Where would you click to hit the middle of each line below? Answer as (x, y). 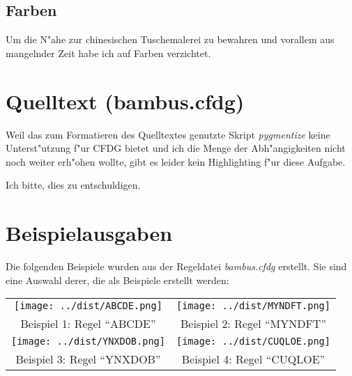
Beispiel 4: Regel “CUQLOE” (253, 359)
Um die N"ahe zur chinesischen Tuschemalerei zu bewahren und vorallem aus (170, 39)
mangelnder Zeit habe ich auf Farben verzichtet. (108, 53)
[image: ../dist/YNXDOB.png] (88, 342)
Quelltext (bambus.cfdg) (125, 101)
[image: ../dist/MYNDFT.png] (253, 306)
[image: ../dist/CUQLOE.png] (253, 342)
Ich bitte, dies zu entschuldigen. (73, 185)
